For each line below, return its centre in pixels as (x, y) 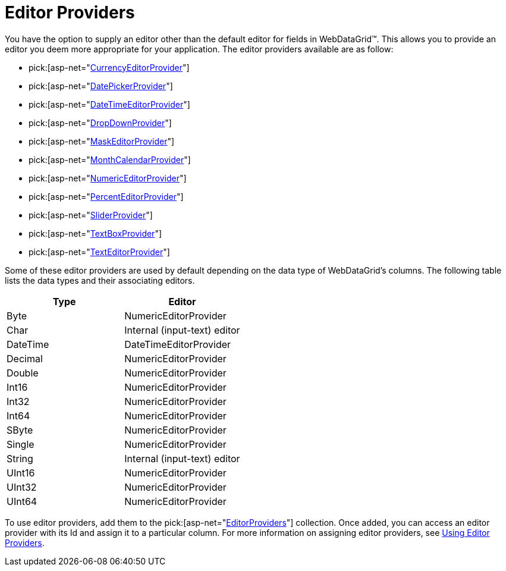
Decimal (25, 358)
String (20, 458)
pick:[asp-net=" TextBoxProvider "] (95, 233)
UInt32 (22, 487)
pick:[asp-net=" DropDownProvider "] (100, 123)
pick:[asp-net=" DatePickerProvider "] (101, 86)
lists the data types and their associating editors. (100, 280)
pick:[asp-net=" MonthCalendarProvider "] (110, 159)
